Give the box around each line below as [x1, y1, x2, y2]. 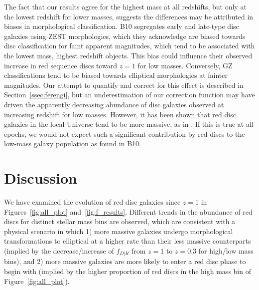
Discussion [4, 168, 77, 188]
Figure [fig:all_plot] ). [4, 276, 70, 286]
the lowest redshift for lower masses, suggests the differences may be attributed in [4, 11, 254, 21]
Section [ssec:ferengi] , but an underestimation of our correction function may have [4, 89, 255, 100]
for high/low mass [198, 246, 254, 256]
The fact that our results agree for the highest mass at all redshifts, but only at [4, 1, 247, 11]
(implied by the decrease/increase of [4, 246, 114, 256]
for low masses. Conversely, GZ [137, 60, 233, 70]
